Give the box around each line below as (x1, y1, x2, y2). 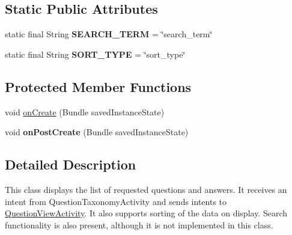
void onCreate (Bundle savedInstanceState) (5, 105, 165, 118)
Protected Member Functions (5, 77, 192, 96)
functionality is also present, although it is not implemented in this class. (5, 218, 273, 231)
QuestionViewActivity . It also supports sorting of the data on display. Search (5, 207, 288, 219)
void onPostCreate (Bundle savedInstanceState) (5, 126, 189, 138)
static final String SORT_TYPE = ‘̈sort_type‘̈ (5, 47, 186, 60)
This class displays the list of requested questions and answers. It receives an (5, 183, 287, 195)
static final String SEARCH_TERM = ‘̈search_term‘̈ (5, 28, 213, 40)
